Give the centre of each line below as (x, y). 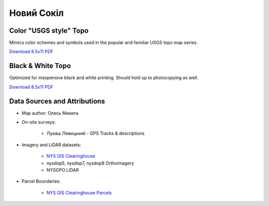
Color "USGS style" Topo (49, 31)
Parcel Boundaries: (41, 181)
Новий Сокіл (37, 13)
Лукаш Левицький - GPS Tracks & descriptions (95, 133)
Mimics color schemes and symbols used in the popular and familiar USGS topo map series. (104, 43)
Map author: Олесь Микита (50, 113)
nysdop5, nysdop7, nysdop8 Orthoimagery (90, 163)
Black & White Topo (40, 66)
